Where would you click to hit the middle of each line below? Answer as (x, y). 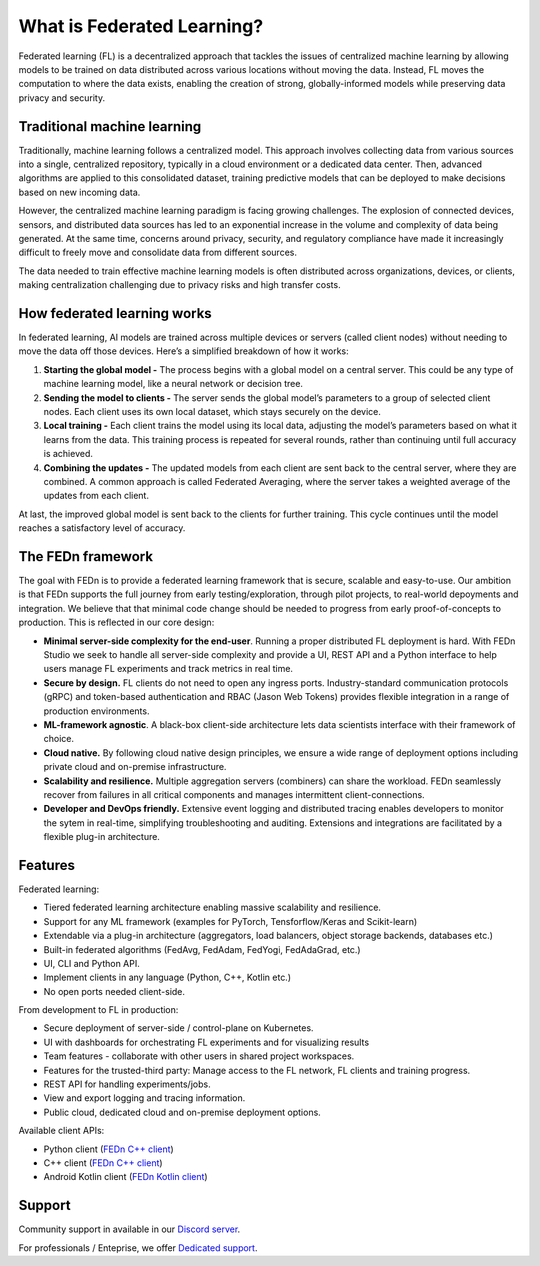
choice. (59, 739)
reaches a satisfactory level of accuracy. (102, 528)
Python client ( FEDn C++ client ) (108, 1149)
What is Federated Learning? (141, 26)
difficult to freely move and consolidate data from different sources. (157, 252)
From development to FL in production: (98, 1010)
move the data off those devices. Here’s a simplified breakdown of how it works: (183, 351)
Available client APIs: (61, 1131)
